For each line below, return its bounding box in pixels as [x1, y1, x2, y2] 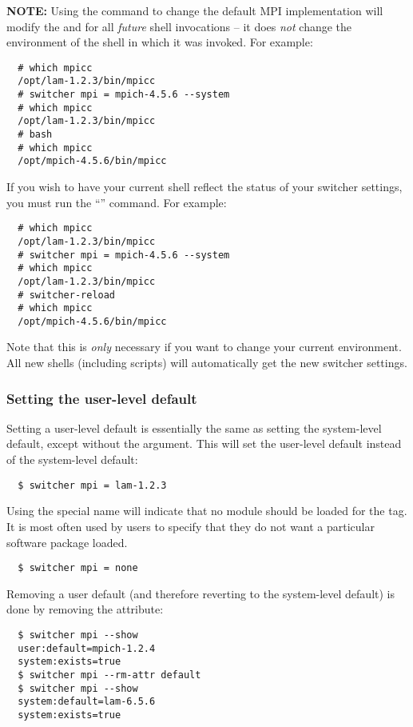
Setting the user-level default [6, 388, 197, 408]
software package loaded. [6, 533, 128, 550]
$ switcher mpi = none [18, 562, 138, 574]
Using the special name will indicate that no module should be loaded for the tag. [6, 502, 407, 519]
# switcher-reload [18, 289, 116, 301]
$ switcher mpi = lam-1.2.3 [18, 479, 167, 491]
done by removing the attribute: [6, 601, 164, 617]
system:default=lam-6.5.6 [18, 696, 156, 708]
